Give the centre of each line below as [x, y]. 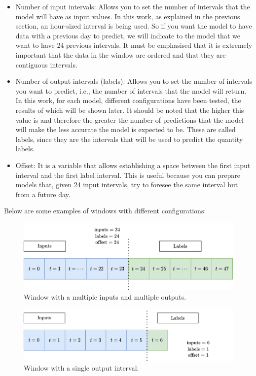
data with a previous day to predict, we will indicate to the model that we [128, 35]
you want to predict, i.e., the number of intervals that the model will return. [131, 90]
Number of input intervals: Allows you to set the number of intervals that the [133, 6]
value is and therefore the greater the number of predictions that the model [129, 120]
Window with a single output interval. [81, 368]
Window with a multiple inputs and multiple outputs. [105, 297]
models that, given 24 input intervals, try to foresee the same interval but [127, 185]
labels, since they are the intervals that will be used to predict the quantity [129, 139]
